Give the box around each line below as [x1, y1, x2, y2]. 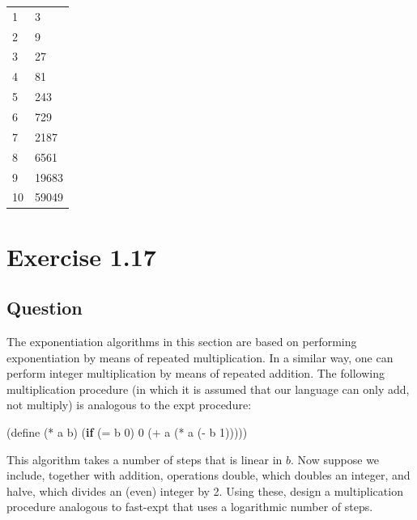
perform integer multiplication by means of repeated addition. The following [6, 365, 385, 382]
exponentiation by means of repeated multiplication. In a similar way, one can [6, 349, 394, 366]
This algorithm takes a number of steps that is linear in [6, 450, 283, 467]
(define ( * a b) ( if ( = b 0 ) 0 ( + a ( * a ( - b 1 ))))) [6, 423, 248, 440]
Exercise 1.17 [6, 239, 156, 273]
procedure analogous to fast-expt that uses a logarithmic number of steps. [6, 498, 373, 515]
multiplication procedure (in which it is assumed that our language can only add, [6, 380, 410, 397]
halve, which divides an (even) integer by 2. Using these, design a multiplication [6, 482, 403, 499]
